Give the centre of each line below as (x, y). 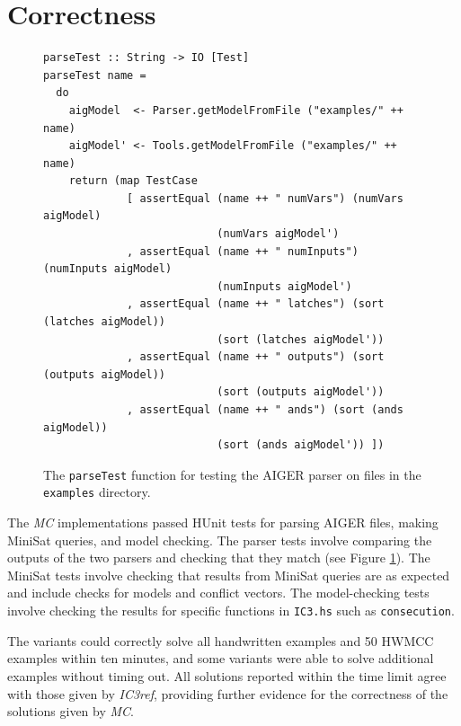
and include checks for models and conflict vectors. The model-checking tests (218, 593)
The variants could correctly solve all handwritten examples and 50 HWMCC (221, 640)
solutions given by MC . (71, 711)
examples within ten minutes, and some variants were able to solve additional (221, 658)
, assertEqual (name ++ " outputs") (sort (256, 357)
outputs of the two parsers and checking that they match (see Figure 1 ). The (219, 558)
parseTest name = (95, 75)
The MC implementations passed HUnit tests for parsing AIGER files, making (223, 522)
